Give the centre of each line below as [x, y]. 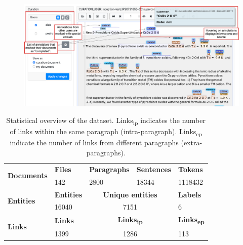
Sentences [154, 169]
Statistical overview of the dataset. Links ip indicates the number [106, 121]
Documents [28, 175]
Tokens [191, 169]
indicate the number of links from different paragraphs [94, 142]
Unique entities [130, 194]
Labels [190, 194]
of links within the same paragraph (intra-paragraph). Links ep [106, 132]
